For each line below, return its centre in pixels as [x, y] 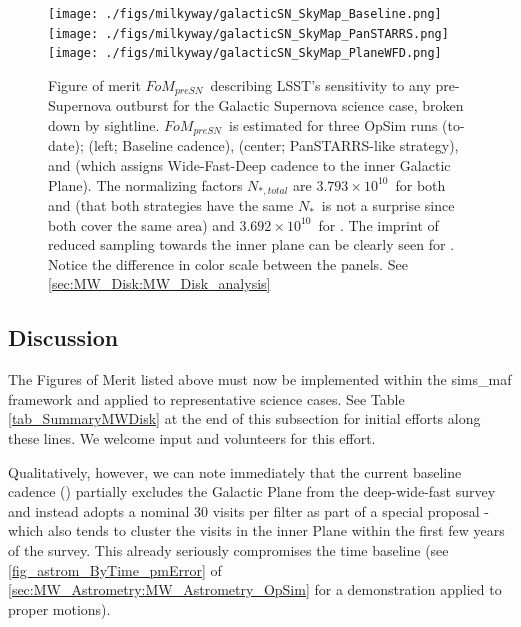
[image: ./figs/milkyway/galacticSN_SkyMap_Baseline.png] [245, 14]
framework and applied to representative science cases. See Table [206, 398]
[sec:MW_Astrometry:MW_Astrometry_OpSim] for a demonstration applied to [255, 589]
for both [420, 184]
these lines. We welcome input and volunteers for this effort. [192, 438]
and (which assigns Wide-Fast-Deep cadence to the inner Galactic [249, 165]
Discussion [63, 337]
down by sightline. [104, 125]
